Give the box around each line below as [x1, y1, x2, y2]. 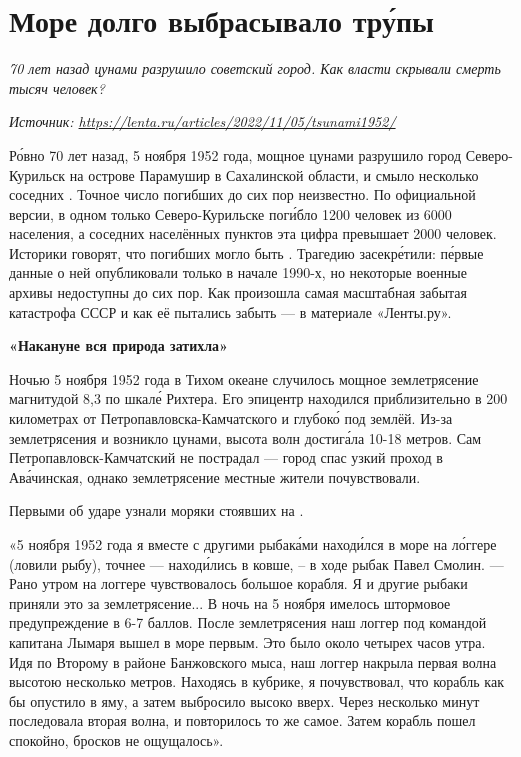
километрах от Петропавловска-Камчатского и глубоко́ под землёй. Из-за [9, 408, 453, 429]
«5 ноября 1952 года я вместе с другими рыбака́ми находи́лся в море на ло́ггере [9, 534, 497, 554]
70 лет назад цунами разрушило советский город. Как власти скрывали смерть [9, 58, 501, 79]
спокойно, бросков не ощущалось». [9, 729, 224, 750]
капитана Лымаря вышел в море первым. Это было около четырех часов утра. [9, 631, 486, 652]
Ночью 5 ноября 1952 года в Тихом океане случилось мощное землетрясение [9, 368, 479, 389]
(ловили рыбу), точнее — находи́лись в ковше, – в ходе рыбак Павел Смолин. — [9, 553, 504, 574]
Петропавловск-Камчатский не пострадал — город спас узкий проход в [9, 447, 443, 468]
